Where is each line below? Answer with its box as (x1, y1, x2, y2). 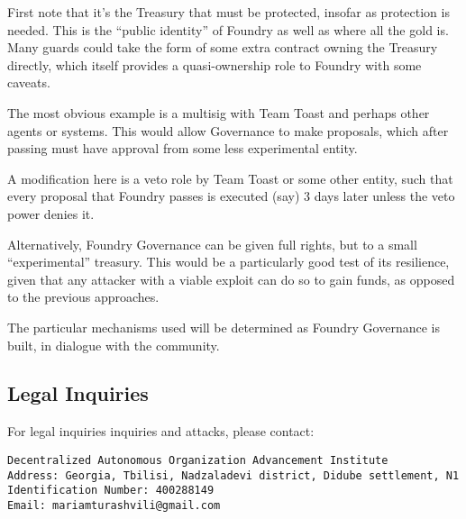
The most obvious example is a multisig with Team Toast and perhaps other (7, 103, 430, 122)
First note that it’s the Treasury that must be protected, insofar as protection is (7, 3, 450, 21)
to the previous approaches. (7, 287, 160, 306)
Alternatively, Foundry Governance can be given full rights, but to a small (7, 234, 417, 253)
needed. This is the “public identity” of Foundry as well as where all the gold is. (7, 20, 449, 39)
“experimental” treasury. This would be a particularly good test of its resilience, (7, 252, 450, 271)
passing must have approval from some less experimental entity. (7, 139, 358, 158)
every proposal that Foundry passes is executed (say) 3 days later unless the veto (7, 187, 455, 205)
